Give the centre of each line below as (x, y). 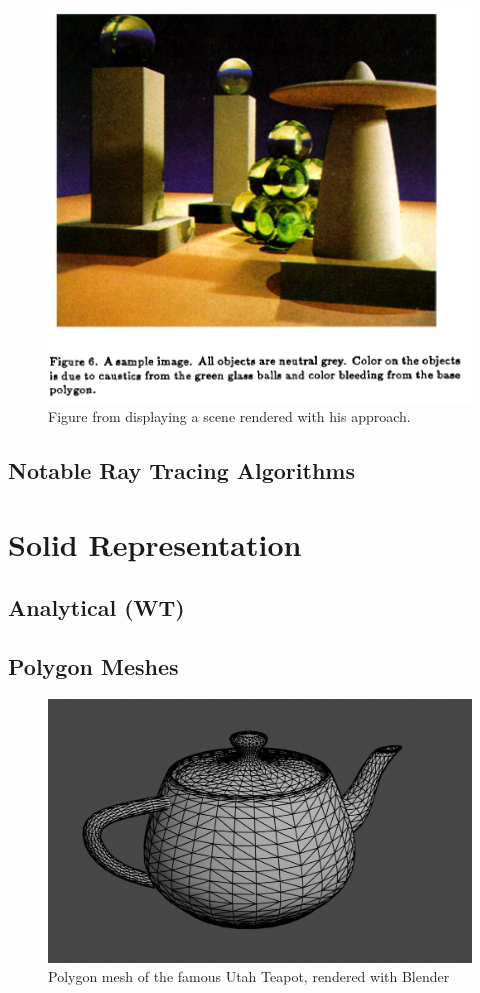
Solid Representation (155, 543)
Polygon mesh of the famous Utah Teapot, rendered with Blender (249, 976)
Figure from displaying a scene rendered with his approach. (229, 416)
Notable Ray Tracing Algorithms (181, 470)
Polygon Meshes (93, 666)
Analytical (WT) (96, 607)
